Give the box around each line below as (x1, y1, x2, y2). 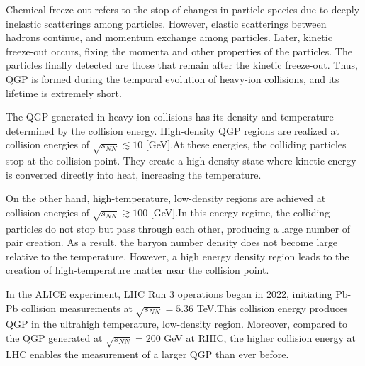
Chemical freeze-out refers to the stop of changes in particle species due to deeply (6, 2, 360, 16)
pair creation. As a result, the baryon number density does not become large (6, 235, 337, 250)
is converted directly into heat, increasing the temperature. (6, 167, 262, 182)
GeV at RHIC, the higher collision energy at (164, 330, 356, 345)
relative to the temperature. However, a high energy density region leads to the (6, 248, 349, 263)
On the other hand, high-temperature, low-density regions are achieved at (6, 191, 326, 206)
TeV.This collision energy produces (196, 300, 348, 315)
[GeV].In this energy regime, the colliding (150, 204, 330, 219)
